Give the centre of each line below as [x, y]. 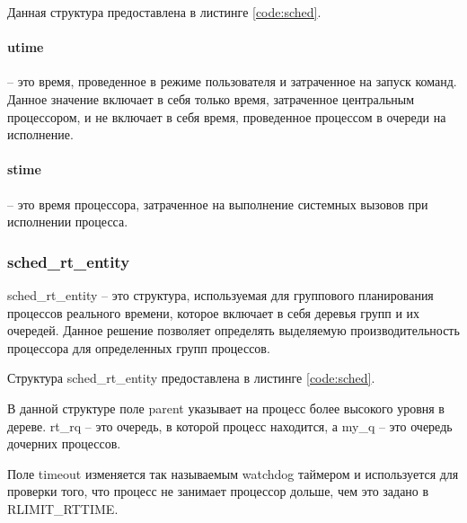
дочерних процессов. [64, 443]
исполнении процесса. [68, 222]
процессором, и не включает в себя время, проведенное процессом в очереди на [227, 116]
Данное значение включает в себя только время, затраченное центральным [211, 98]
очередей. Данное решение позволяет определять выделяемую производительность [233, 330]
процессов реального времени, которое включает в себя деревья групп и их [214, 312]
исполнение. [40, 134]
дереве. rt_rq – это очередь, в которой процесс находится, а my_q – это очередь [230, 425]
